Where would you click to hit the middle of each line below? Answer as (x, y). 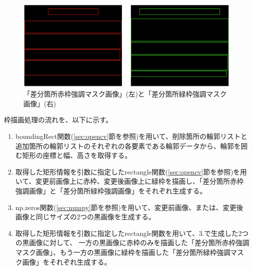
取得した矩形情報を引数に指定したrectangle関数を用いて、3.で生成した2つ (132, 233)
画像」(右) (40, 103)
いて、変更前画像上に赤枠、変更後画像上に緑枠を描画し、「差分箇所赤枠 (129, 181)
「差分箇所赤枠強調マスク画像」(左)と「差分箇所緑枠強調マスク (125, 94)
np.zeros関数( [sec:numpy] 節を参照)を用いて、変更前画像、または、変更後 (129, 207)
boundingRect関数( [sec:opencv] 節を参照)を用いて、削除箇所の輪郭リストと (131, 136)
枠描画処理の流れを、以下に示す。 (58, 120)
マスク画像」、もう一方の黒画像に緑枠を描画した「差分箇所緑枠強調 (123, 252)
